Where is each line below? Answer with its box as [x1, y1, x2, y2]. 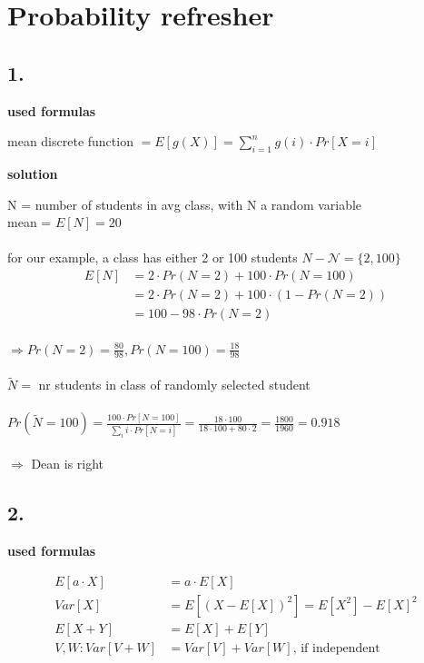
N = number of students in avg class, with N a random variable [7, 194, 362, 213]
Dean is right [31, 454, 104, 473]
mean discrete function [7, 132, 133, 151]
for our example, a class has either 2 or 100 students [7, 248, 298, 267]
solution [7, 163, 58, 183]
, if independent [292, 641, 380, 655]
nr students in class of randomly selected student [38, 375, 311, 394]
